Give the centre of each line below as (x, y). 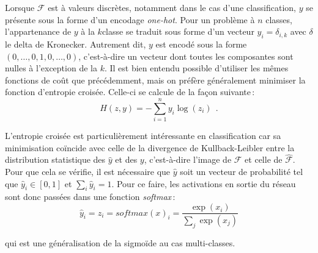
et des (126, 159)
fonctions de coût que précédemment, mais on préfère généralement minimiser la (155, 80)
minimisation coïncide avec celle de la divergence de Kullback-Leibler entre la (150, 147)
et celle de (264, 159)
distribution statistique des (55, 159)
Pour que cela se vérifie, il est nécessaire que (88, 172)
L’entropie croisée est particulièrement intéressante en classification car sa (143, 136)
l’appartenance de (38, 31)
